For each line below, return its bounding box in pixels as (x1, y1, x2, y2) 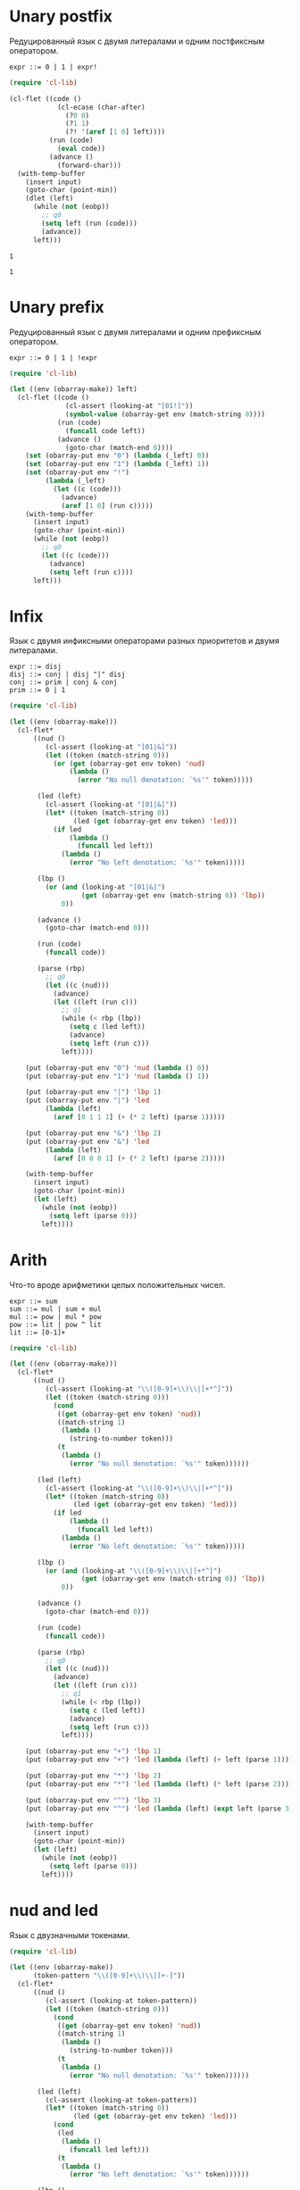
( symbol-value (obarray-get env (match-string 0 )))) (65, 410, 266, 419)
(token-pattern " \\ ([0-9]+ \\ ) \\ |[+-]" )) (32, 1971, 186, 1980)
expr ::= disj (9, 663, 62, 672)
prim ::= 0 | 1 (9, 686, 66, 695)
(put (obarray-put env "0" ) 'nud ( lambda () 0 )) (25, 1063, 210, 1073)
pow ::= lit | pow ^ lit (9, 1320, 102, 1329)
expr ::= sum (9, 1297, 58, 1306)
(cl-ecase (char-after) (56, 103, 146, 112)
